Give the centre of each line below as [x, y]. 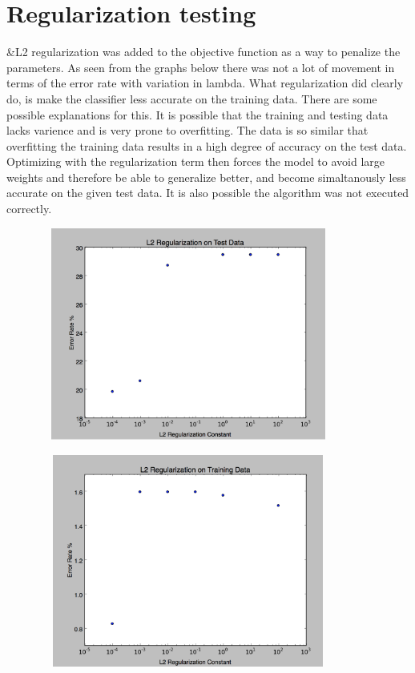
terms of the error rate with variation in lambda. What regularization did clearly [205, 83]
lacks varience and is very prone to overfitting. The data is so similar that [187, 130]
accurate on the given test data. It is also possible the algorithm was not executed [208, 193]
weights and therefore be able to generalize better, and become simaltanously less [206, 177]
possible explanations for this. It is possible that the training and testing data [197, 114]
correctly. [29, 209]
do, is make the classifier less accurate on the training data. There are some [192, 98]
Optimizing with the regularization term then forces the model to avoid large [195, 161]
